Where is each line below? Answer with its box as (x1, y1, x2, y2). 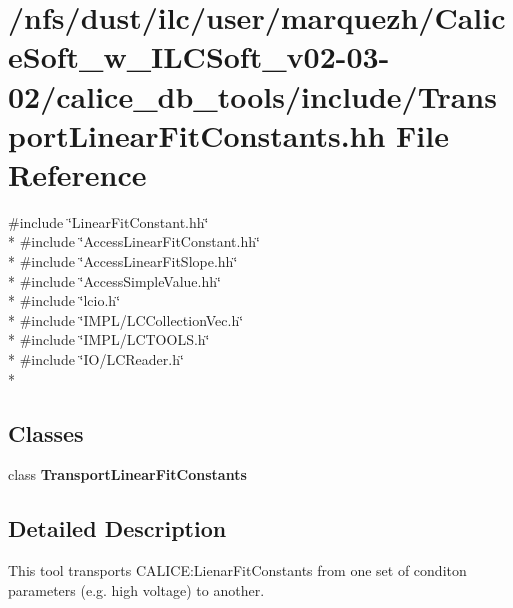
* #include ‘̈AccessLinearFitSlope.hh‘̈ (8, 251, 238, 272)
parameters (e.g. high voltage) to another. (8, 579, 265, 600)
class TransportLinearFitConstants (8, 464, 247, 485)
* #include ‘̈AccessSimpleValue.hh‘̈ (8, 270, 221, 291)
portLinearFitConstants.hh (8, 114, 386, 155)
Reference (8, 153, 147, 194)
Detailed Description (8, 513, 227, 544)
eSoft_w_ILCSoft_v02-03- (8, 36, 390, 77)
